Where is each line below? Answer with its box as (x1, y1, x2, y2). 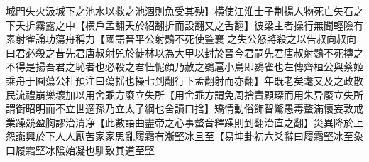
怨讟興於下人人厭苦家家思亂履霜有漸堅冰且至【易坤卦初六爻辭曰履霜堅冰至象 (6, 129, 363, 144)
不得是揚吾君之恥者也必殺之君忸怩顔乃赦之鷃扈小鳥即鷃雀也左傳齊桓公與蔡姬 (6, 59, 363, 74)
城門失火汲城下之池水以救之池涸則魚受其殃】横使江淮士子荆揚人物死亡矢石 (6, 4, 353, 18)
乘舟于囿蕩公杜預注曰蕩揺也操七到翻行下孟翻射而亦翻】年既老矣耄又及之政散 (6, 72, 363, 87)
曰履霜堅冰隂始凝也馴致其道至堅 (6, 142, 155, 157)
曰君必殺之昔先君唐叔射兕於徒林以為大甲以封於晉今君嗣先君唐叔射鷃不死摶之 (6, 45, 363, 60)
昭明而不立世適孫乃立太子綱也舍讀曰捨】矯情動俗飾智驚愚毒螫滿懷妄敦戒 (25, 101, 363, 116)
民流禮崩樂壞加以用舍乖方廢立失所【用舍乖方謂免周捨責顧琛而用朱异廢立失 (6, 87, 353, 102)
